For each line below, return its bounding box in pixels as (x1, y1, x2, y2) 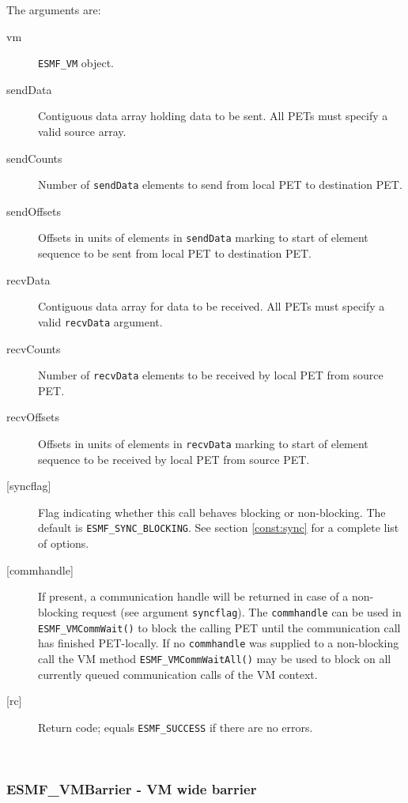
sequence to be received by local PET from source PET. (38, 451, 310, 467)
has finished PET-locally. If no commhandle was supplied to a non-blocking (38, 635, 399, 651)
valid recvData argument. (38, 313, 163, 330)
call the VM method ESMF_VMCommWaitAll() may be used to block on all (38, 650, 391, 666)
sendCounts (6, 149, 62, 166)
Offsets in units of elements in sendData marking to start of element (38, 229, 368, 246)
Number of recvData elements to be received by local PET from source (38, 367, 383, 383)
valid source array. (38, 123, 127, 140)
